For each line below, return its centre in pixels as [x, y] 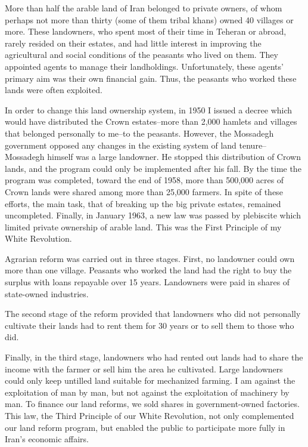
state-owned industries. [47, 293]
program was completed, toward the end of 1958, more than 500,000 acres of [144, 180]
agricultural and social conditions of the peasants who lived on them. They [141, 55]
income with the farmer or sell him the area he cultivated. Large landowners [144, 369]
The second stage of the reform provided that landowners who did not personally [153, 314]
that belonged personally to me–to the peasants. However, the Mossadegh [139, 133]
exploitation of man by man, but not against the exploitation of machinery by [147, 392]
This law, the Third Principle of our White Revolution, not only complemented [150, 415]
